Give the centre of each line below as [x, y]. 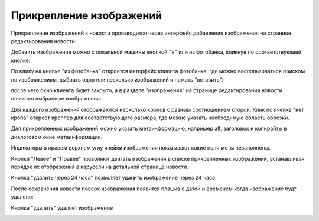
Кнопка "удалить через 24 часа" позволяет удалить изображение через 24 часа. [114, 178]
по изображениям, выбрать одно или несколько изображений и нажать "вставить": [117, 79]
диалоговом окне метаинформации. [57, 136]
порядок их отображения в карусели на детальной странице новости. [100, 167]
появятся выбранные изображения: [56, 99]
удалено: [22, 197]
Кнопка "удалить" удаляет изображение [62, 207]
